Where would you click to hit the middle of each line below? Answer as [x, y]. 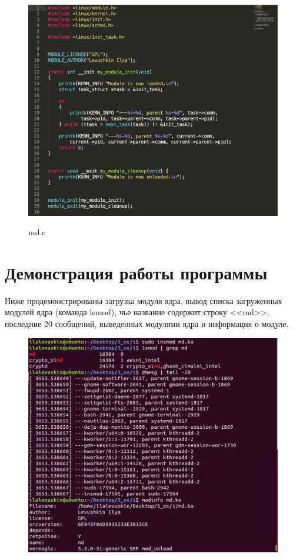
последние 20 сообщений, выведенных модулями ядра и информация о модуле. [147, 323]
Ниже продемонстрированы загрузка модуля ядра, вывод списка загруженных [144, 300]
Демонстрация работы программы [136, 272]
